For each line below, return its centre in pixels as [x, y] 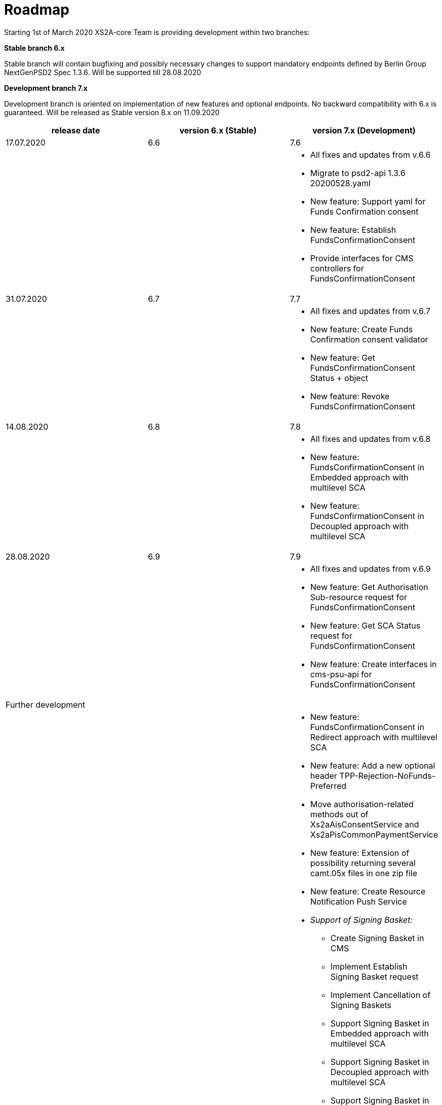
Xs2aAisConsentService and [365, 824]
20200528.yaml [340, 183]
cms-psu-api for [341, 674]
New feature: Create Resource [368, 891]
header [324, 775]
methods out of [339, 814]
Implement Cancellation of [380, 995]
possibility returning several [363, 863]
